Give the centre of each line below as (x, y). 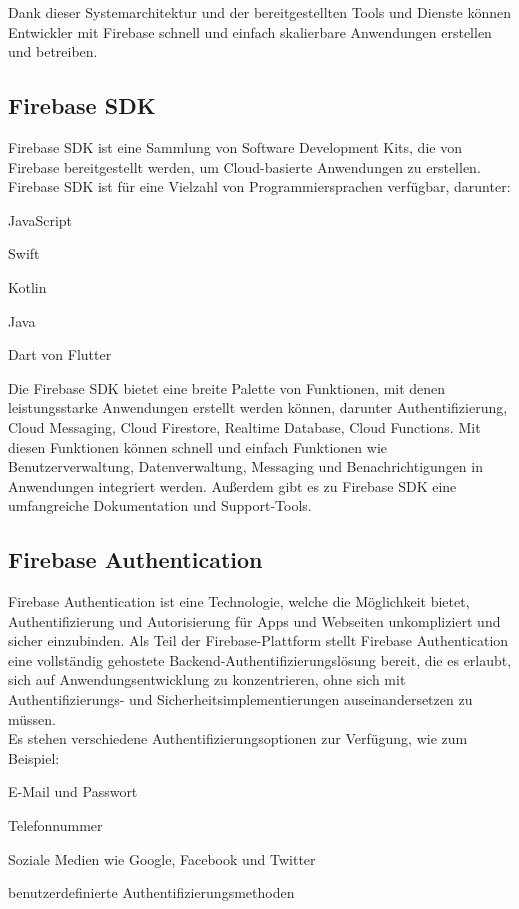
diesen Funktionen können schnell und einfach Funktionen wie (197, 446)
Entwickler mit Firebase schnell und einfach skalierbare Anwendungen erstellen (250, 31)
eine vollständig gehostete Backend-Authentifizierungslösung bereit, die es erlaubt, (260, 659)
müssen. (32, 718)
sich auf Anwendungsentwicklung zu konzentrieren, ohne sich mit (207, 679)
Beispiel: (34, 757)
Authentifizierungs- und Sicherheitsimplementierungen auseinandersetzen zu (240, 699)
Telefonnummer (55, 825)
